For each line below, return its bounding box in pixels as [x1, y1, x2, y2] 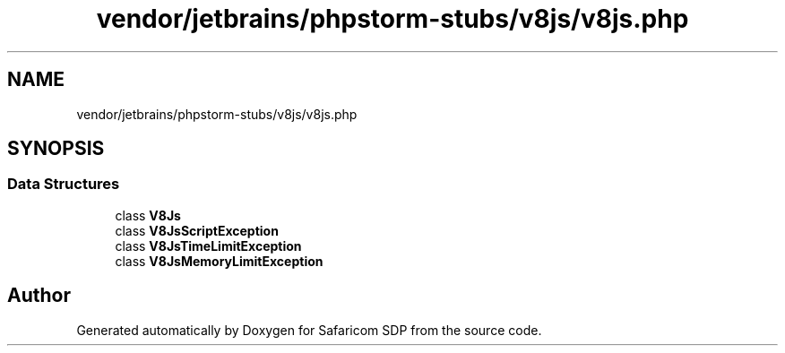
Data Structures [7, 175, 120, 194]
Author [7, 284, 71, 307]
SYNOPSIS [7, 137, 105, 160]
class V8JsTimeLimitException [115, 237, 302, 254]
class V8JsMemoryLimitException [115, 253, 323, 269]
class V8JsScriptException [115, 222, 279, 238]
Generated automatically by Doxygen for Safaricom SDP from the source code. [76, 322, 542, 338]
